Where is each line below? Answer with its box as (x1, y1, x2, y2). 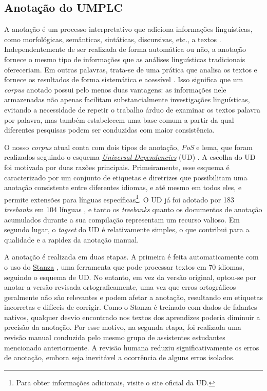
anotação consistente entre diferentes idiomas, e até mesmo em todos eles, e (4, 182, 242, 193)
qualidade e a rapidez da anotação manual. (4, 234, 139, 245)
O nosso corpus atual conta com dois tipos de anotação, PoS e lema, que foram (4, 141, 253, 152)
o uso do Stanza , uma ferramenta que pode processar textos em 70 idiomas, (4, 261, 244, 272)
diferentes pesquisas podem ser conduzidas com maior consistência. (4, 124, 215, 135)
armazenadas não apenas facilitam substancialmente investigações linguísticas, (4, 94, 250, 105)
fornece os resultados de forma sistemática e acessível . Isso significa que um (4, 74, 243, 85)
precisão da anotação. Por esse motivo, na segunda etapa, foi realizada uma (4, 322, 241, 332)
